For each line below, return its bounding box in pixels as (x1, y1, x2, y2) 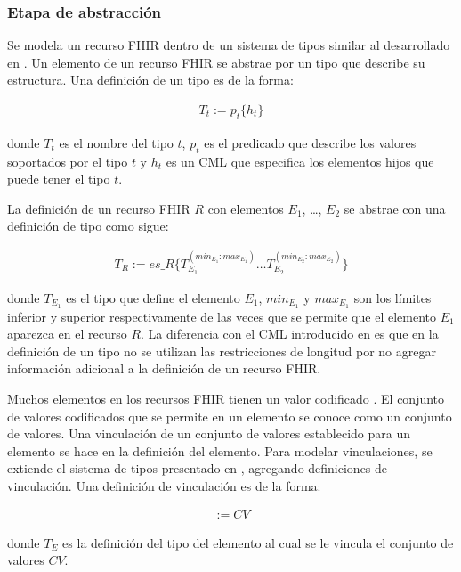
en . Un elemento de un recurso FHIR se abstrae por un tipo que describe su (7, 53, 425, 71)
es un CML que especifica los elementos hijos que (166, 151, 434, 170)
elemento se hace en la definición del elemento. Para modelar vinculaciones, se (7, 441, 433, 460)
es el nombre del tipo (59, 133, 174, 151)
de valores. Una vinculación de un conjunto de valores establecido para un (7, 424, 411, 443)
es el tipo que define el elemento (66, 288, 240, 306)
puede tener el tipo (7, 169, 110, 188)
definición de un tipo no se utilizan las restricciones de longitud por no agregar (7, 341, 436, 360)
